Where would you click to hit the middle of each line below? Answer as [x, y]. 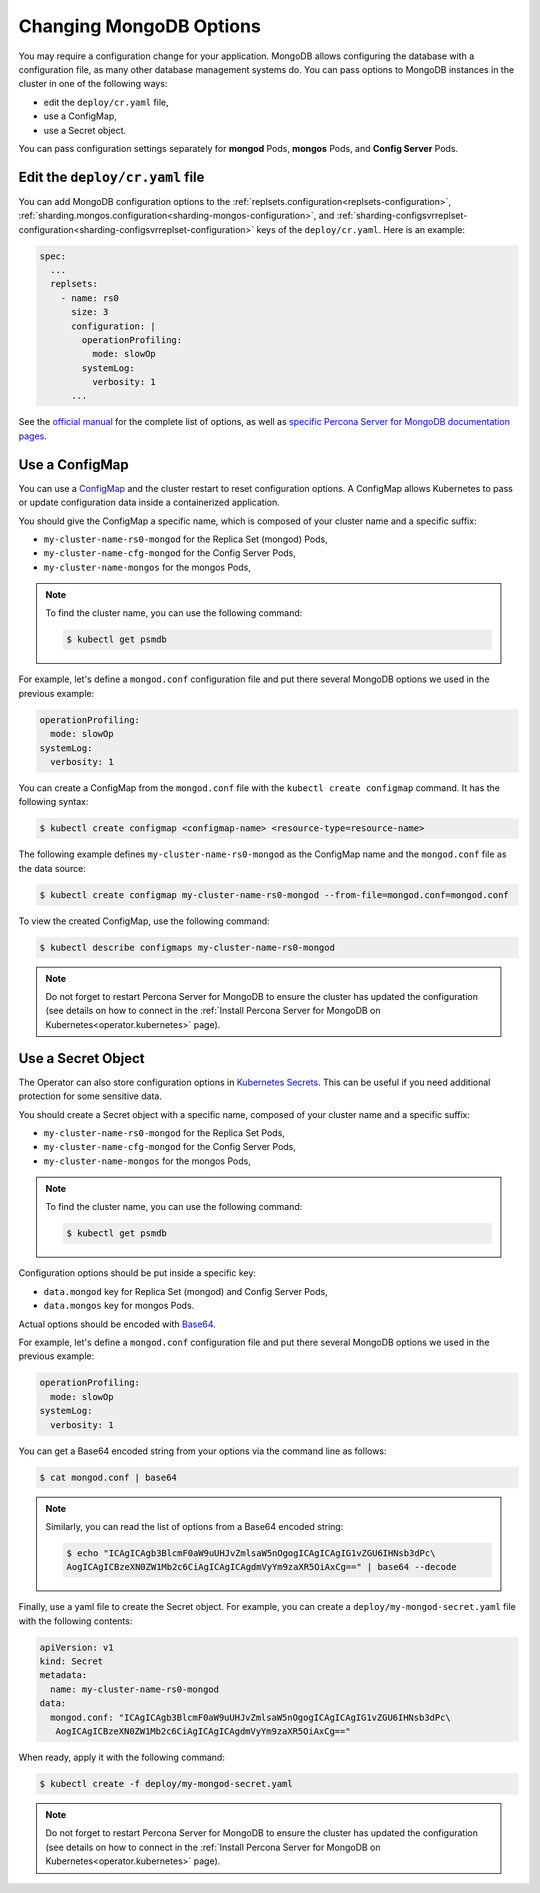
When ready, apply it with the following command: [121, 1757]
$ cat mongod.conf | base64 [108, 1477]
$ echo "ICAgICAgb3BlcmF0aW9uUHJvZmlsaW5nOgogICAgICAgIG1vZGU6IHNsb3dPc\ [251, 1553]
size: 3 [90, 312]
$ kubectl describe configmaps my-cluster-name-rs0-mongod [187, 947]
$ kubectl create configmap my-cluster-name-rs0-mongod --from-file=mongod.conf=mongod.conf [274, 894]
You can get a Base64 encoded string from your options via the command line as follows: [202, 1451]
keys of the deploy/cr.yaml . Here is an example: [360, 229]
